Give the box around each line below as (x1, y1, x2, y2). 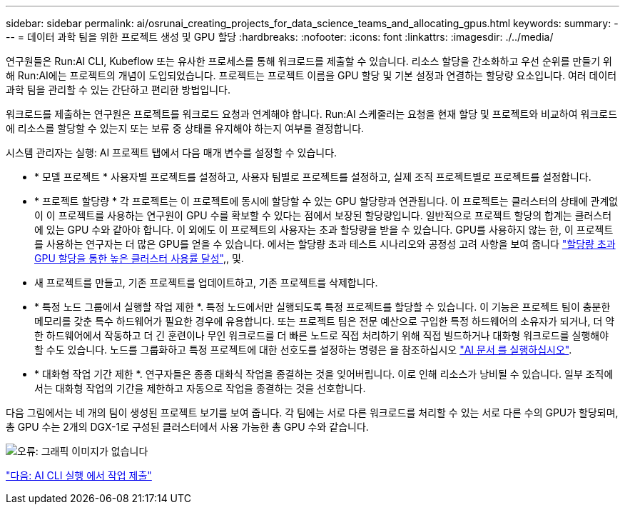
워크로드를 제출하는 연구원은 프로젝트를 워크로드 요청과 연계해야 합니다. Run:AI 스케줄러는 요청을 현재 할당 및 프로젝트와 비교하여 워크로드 (6, 108, 618, 120)
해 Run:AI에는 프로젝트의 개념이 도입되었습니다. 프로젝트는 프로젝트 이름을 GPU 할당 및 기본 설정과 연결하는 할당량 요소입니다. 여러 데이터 (6, 69, 617, 81)
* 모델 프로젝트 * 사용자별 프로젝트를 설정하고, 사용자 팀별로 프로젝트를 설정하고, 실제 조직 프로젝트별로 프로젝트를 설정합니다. (34, 171, 591, 183)
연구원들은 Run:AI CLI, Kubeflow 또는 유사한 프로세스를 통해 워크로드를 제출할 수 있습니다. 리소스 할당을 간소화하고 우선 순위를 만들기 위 (6, 55, 612, 67)
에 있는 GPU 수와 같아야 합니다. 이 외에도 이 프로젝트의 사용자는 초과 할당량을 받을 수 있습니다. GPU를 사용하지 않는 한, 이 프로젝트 (34, 224, 614, 236)
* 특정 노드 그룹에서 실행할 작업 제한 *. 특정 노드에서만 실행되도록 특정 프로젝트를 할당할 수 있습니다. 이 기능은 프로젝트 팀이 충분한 (34, 301, 611, 313)
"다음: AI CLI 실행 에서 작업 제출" (6, 469, 152, 481)
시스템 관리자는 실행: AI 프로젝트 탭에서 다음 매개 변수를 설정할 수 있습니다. (6, 146, 337, 159)
